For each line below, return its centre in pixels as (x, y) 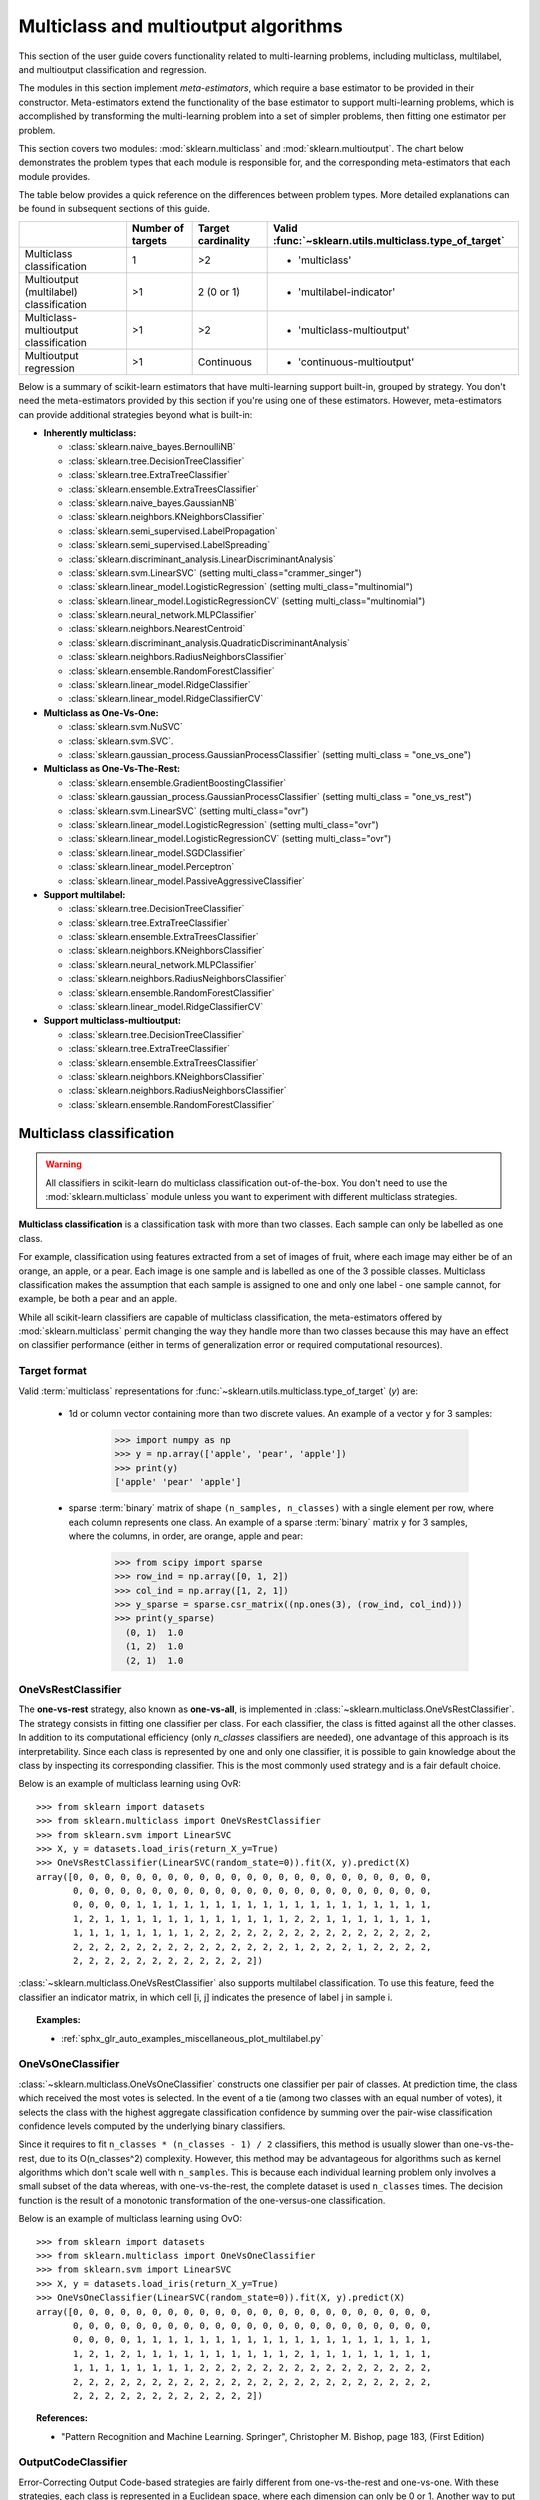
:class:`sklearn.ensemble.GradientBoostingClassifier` (177, 782)
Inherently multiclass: (90, 433)
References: (62, 2418)
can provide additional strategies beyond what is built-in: (135, 414)
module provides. (54, 176)
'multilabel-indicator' (346, 292)
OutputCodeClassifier (73, 2462)
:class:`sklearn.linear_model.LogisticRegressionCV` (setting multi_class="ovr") (230, 839)
